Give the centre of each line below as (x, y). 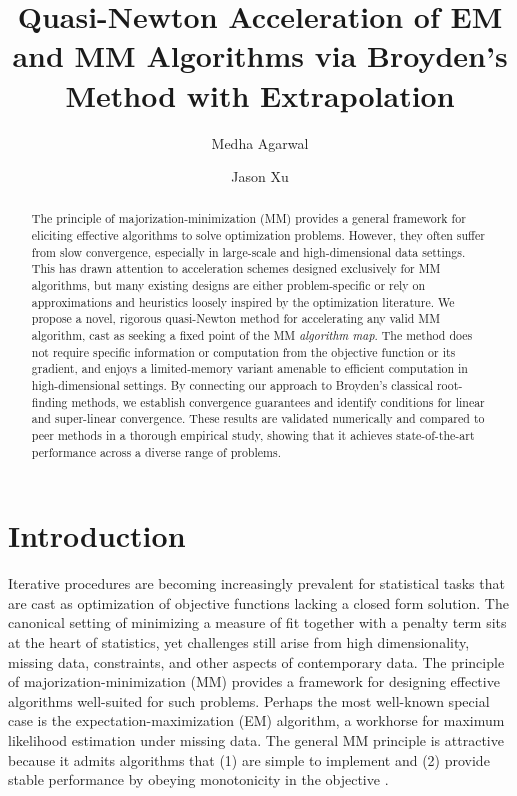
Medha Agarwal (260, 142)
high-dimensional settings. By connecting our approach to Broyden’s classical (232, 385)
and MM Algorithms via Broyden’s (260, 55)
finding (49, 401)
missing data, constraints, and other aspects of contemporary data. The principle (256, 661)
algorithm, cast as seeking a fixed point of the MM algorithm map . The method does (252, 335)
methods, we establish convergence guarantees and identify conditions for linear (278, 401)
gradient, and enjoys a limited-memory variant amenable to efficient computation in (249, 368)
